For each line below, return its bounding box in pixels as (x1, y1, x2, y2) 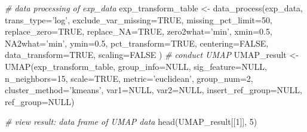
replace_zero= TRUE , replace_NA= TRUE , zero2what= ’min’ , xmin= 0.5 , (5, 25, 272, 38)
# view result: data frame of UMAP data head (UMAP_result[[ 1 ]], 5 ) (5, 115, 257, 128)
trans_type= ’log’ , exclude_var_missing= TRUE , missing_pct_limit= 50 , (5, 13, 272, 26)
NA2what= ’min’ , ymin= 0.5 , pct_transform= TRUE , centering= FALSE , (5, 36, 269, 49)
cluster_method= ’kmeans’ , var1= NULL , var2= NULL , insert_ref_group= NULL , (5, 84, 302, 96)
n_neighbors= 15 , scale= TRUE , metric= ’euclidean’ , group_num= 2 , (5, 72, 253, 84)
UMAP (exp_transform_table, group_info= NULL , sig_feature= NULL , (5, 60, 267, 72)
